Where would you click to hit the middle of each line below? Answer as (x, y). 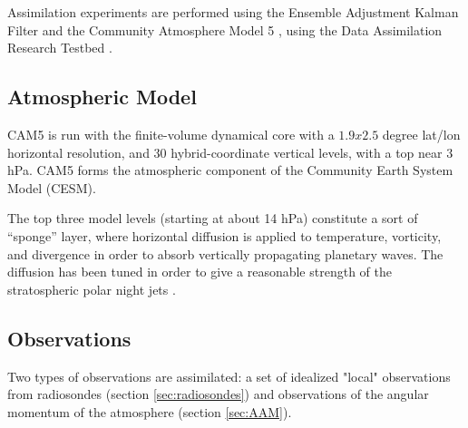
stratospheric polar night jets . (92, 289)
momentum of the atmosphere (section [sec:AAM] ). (150, 411)
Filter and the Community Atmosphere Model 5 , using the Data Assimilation (225, 29)
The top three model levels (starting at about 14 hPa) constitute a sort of (213, 218)
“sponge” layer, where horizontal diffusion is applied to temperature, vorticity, (224, 235)
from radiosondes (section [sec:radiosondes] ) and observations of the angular (218, 394)
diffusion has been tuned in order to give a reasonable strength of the (200, 272)
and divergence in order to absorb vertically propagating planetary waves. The (225, 253)
